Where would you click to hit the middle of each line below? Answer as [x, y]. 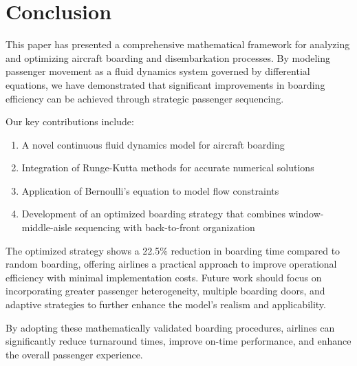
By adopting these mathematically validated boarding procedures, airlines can [170, 327]
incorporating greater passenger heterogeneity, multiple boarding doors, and [165, 291]
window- [306, 214]
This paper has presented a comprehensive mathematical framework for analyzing [178, 44]
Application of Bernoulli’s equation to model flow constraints [150, 190]
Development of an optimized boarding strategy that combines [153, 214]
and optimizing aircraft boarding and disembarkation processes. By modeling [168, 57]
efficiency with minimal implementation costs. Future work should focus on [164, 277]
